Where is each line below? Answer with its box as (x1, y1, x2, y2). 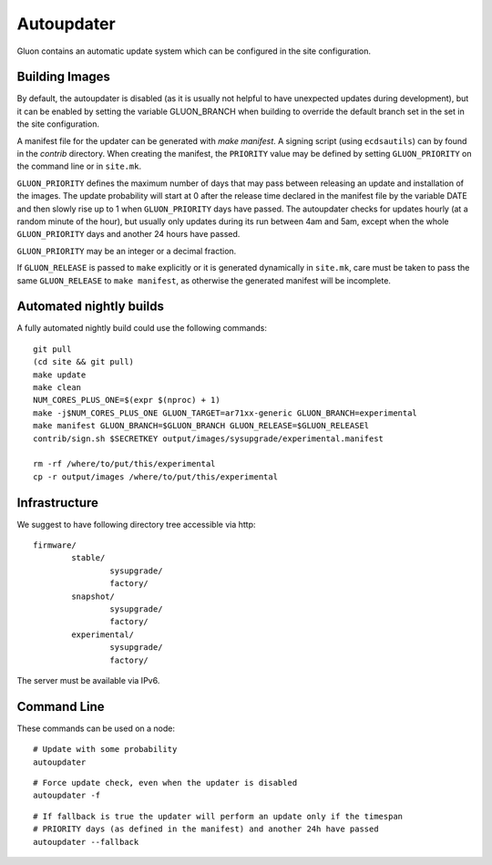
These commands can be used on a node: (16, 723, 175, 734)
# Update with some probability (33, 744, 178, 755)
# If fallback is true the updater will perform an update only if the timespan (33, 811, 404, 821)
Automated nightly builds (16, 299, 164, 314)
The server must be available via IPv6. (16, 674, 160, 685)
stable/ (71, 552, 106, 563)
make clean (33, 383, 82, 392)
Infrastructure (16, 495, 99, 510)
